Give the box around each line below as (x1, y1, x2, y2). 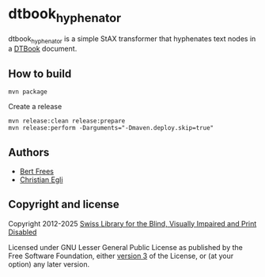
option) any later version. (8, 259, 89, 269)
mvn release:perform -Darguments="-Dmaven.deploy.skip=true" (8, 124, 214, 132)
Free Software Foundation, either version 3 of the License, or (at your (8, 251, 234, 260)
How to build (8, 66, 72, 80)
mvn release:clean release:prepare (8, 117, 126, 125)
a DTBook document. (8, 44, 78, 54)
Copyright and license (8, 198, 120, 211)
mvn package (8, 88, 47, 96)
